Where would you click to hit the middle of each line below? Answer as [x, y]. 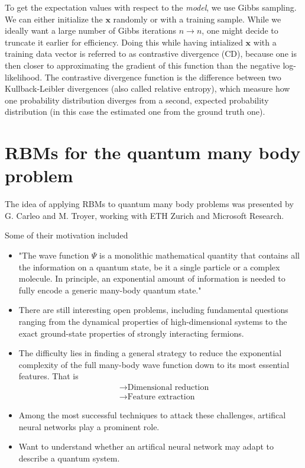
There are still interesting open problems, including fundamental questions [153, 310]
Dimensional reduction [168, 387]
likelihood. [24, 77]
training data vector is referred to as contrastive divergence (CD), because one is [151, 54]
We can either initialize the [54, 19]
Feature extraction [161, 397]
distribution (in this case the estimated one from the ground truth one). [135, 112]
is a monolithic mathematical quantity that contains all [199, 255]
